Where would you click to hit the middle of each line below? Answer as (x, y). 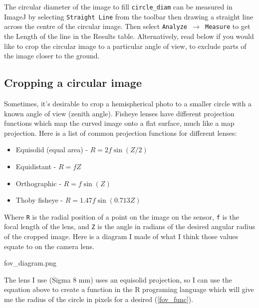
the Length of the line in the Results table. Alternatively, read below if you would (129, 36)
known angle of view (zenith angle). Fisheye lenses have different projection (119, 113)
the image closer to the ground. (52, 56)
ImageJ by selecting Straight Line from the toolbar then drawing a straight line (129, 16)
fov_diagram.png (30, 263)
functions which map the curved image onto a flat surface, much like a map (119, 123)
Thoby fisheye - (39, 200)
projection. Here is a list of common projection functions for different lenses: (121, 133)
